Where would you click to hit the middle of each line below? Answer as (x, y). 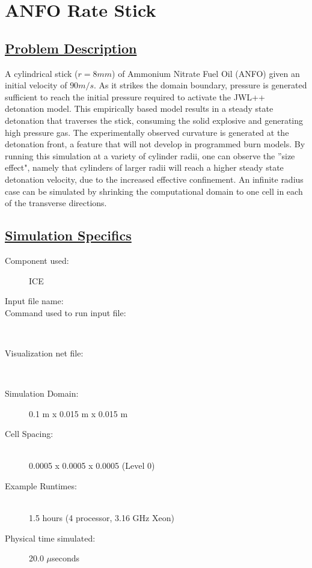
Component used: (37, 260)
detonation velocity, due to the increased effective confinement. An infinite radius (154, 179)
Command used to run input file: (66, 312)
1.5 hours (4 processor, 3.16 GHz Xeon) (102, 518)
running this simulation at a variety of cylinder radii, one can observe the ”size (150, 155)
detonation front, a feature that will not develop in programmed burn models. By (155, 144)
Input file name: (34, 301)
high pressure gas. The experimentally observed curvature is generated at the (147, 132)
